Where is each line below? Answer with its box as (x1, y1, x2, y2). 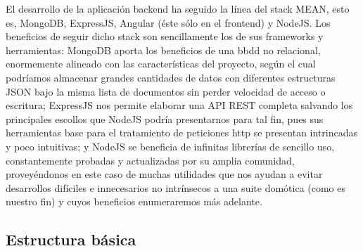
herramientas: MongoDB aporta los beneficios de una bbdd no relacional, (6, 42, 321, 57)
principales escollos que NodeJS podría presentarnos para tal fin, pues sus (6, 111, 324, 126)
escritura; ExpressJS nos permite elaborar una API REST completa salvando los (6, 98, 353, 112)
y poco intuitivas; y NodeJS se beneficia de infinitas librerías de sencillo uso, (6, 139, 335, 153)
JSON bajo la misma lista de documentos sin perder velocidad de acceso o (6, 84, 326, 98)
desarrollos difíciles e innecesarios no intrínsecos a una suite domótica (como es (6, 180, 346, 195)
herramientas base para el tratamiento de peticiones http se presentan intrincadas (6, 125, 358, 140)
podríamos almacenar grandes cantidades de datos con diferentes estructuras (6, 70, 336, 84)
